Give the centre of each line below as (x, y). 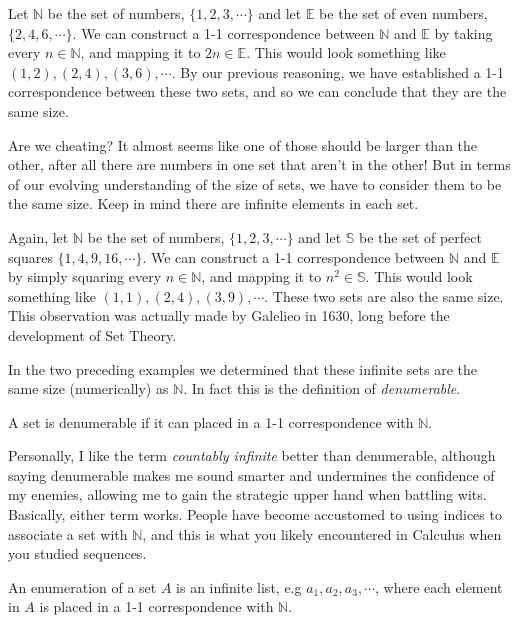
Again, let (38, 236)
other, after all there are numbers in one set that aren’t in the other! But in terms (259, 164)
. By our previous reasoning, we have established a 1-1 (338, 71)
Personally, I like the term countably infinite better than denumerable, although (252, 455)
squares (30, 256)
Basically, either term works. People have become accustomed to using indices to (255, 514)
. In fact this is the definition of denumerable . (322, 388)
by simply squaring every (85, 276)
